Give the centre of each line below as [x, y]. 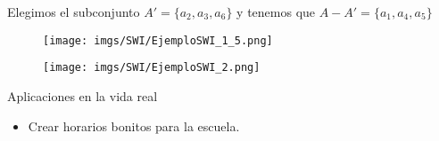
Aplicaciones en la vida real [83, 95]
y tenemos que [276, 12]
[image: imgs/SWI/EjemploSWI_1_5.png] [158, 40]
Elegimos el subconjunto [74, 12]
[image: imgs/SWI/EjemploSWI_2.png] [152, 68]
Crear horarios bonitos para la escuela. [134, 125]
